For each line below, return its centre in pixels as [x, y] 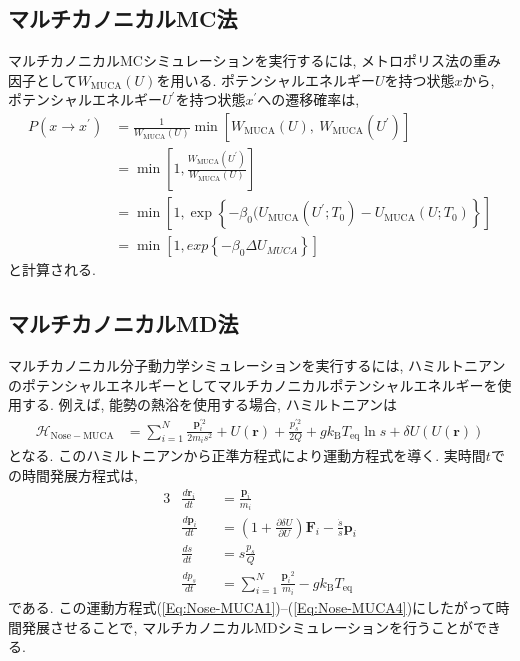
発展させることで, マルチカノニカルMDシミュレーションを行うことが [247, 626]
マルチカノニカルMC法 [123, 18]
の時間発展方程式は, [73, 474]
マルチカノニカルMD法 [123, 323]
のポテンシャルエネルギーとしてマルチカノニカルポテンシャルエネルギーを [253, 384]
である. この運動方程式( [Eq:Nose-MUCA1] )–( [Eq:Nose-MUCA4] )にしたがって [252, 607]
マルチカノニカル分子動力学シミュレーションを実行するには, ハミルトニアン [257, 364]
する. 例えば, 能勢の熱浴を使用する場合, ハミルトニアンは [209, 404]
